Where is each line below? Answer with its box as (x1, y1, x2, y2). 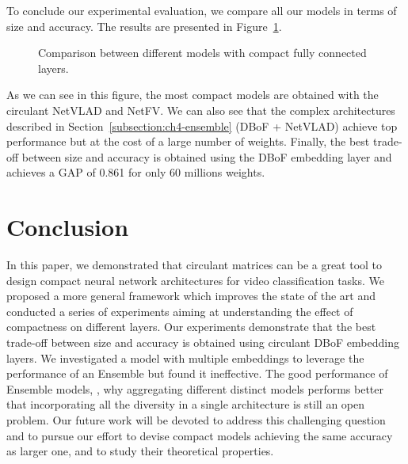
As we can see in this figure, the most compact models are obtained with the (6, 86, 379, 103)
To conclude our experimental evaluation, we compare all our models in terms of (6, 2, 397, 18)
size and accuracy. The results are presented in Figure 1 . (6, 17, 282, 34)
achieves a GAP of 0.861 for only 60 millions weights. (6, 164, 265, 181)
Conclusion (6, 211, 129, 243)
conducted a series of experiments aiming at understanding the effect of (6, 302, 353, 319)
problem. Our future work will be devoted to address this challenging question (6, 412, 386, 428)
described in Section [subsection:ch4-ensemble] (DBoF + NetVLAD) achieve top (6, 117, 398, 134)
